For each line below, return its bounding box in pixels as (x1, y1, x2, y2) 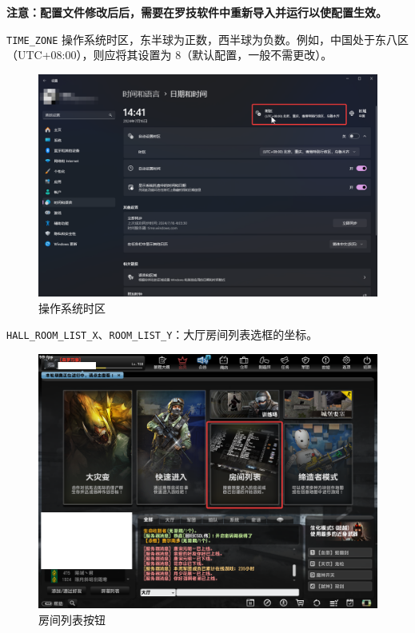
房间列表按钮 (38, 611, 106, 627)
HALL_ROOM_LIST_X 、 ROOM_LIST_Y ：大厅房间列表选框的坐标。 (6, 326, 318, 343)
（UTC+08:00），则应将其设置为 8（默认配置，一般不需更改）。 (6, 46, 333, 63)
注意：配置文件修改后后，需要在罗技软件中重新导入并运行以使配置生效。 (6, 4, 387, 20)
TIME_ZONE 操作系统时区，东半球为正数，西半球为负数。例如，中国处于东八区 (6, 30, 409, 47)
